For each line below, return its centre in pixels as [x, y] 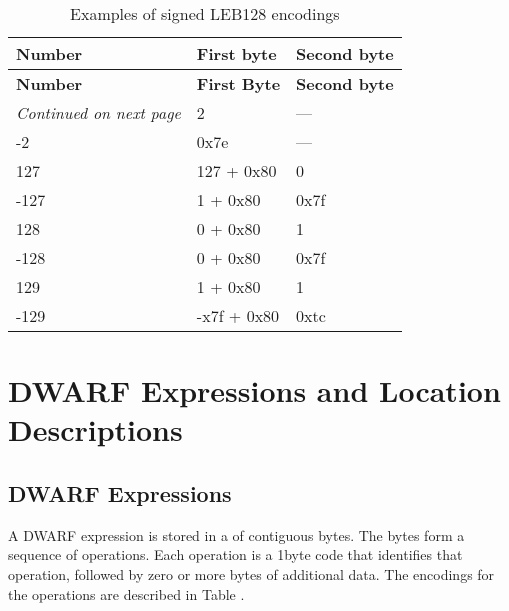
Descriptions [95, 429]
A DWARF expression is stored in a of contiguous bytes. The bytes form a [236, 534]
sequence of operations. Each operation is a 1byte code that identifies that [235, 554]
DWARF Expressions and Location [254, 390]
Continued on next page [98, 112]
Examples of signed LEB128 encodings [205, 13]
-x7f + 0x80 [238, 315]
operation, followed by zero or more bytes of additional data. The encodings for [251, 573]
